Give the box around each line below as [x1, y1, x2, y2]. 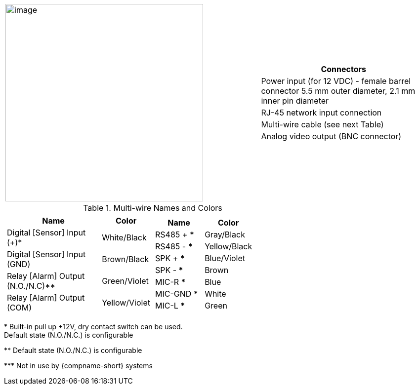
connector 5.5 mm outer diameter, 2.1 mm [261, 86, 416, 96]
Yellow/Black [205, 241, 252, 251]
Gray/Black [205, 230, 245, 239]
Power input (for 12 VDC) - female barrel [261, 76, 411, 86]
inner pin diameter [261, 96, 329, 106]
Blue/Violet [205, 253, 245, 263]
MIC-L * [155, 301, 185, 311]
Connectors [321, 64, 366, 74]
